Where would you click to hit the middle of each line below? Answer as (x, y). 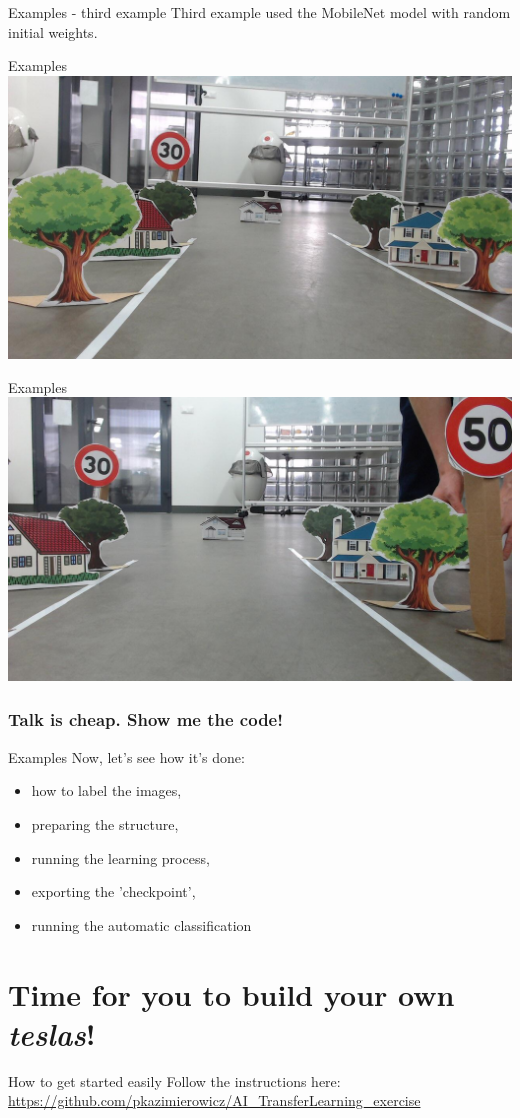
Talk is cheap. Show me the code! (145, 719)
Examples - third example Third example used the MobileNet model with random (259, 12)
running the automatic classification (141, 924)
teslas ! (52, 1033)
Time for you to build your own (231, 993)
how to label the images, (106, 790)
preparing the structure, (105, 823)
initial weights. (53, 31)
